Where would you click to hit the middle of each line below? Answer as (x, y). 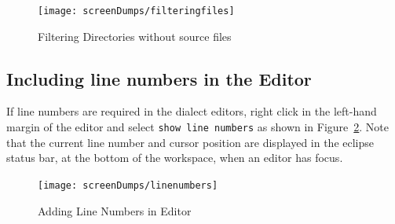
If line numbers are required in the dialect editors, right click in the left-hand (192, 111)
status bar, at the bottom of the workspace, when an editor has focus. (175, 158)
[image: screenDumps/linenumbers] (128, 185)
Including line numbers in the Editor (159, 78)
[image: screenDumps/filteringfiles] (136, 11)
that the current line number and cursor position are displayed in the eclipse (190, 142)
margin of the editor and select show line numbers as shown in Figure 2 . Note (198, 127)
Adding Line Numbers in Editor (115, 210)
